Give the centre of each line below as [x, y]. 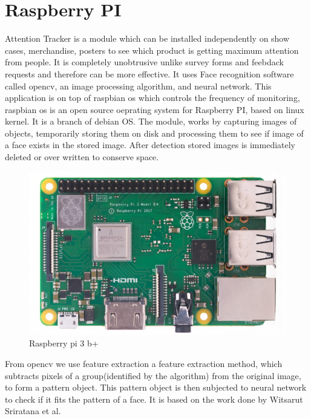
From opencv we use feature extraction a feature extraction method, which [144, 363]
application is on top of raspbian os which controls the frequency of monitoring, [152, 98]
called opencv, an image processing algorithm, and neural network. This [138, 86]
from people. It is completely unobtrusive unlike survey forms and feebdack [144, 62]
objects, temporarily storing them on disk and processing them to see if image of [154, 133]
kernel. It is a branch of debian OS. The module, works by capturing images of [151, 121]
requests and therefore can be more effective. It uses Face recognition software [149, 73]
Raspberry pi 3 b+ [64, 343]
